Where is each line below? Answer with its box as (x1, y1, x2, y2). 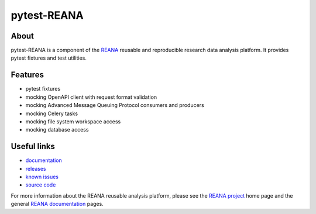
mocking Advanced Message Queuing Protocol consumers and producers (25, 102, 204, 109)
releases (25, 165, 46, 172)
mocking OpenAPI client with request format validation (25, 94, 157, 101)
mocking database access (25, 126, 89, 133)
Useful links (11, 141, 56, 151)
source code (25, 181, 56, 188)
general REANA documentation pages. (11, 201, 104, 208)
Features (11, 70, 44, 80)
